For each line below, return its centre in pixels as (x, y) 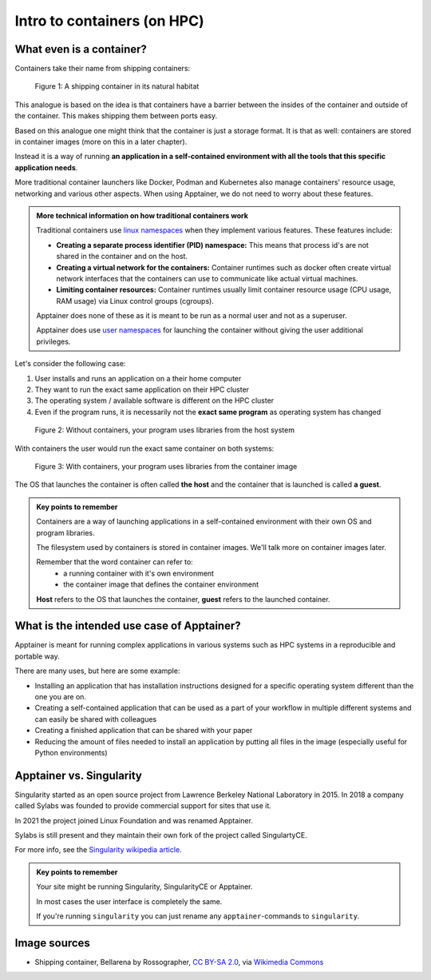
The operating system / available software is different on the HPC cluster (154, 400)
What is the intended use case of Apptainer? (128, 626)
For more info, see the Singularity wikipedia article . (99, 850)
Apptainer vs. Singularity (79, 775)
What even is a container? (81, 49)
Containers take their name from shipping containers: (103, 69)
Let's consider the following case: (70, 364)
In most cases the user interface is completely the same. (129, 901)
